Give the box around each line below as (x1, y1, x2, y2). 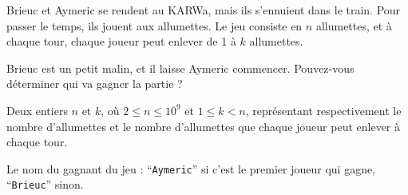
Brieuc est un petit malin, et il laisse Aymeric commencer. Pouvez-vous (6, 59, 355, 76)
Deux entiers (6, 101, 68, 118)
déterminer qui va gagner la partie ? (6, 75, 183, 92)
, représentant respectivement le (245, 101, 402, 118)
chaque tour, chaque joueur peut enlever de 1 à (6, 33, 236, 50)
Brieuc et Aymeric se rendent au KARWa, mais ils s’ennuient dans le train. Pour (6, 2, 401, 18)
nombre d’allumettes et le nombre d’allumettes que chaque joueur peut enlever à (6, 117, 401, 134)
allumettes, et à (315, 17, 392, 34)
